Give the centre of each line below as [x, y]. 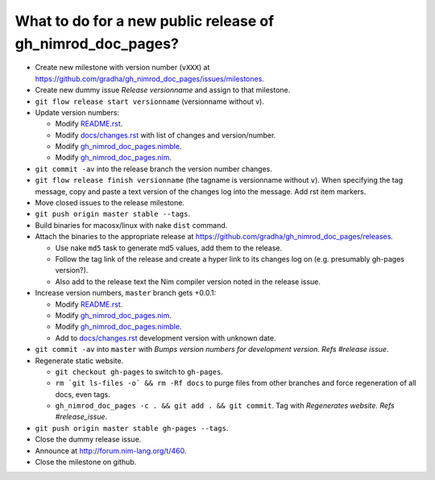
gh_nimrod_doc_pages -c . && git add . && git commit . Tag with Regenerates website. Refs [225, 406]
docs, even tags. [83, 394]
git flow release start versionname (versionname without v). [150, 101]
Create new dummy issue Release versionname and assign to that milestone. [163, 90]
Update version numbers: [77, 112]
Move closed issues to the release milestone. [110, 203]
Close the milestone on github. [86, 462]
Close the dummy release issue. [88, 440]
